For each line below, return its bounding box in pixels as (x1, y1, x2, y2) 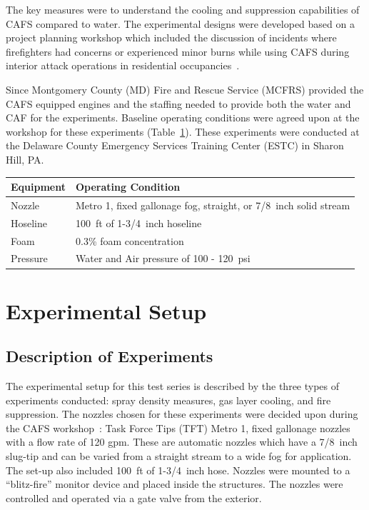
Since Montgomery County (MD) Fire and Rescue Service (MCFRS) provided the (6, 81, 364, 96)
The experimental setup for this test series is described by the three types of (6, 379, 340, 394)
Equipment (11, 179, 66, 194)
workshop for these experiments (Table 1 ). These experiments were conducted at (6, 124, 360, 139)
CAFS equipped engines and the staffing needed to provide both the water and (6, 96, 351, 111)
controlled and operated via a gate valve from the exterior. (6, 490, 262, 505)
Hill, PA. (6, 151, 44, 166)
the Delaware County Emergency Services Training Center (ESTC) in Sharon (6, 138, 344, 153)
